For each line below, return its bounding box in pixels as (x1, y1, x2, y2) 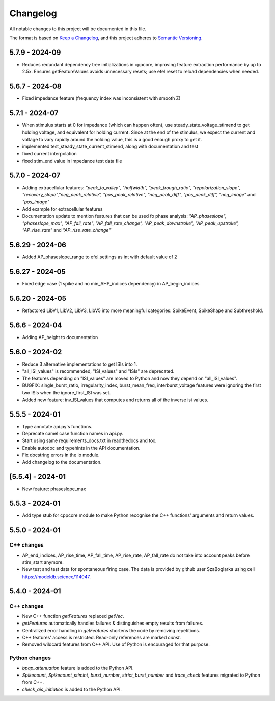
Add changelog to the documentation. (22, 459, 102, 465)
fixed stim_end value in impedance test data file (22, 158, 122, 164)
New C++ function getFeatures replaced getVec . (22, 613, 124, 619)
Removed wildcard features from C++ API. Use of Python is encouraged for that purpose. (22, 641, 210, 647)
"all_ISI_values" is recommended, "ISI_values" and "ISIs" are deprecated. (22, 368, 175, 374)
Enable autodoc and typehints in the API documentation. (22, 445, 141, 451)
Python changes (9, 654, 51, 661)
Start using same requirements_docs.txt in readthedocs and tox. (22, 437, 157, 444)
